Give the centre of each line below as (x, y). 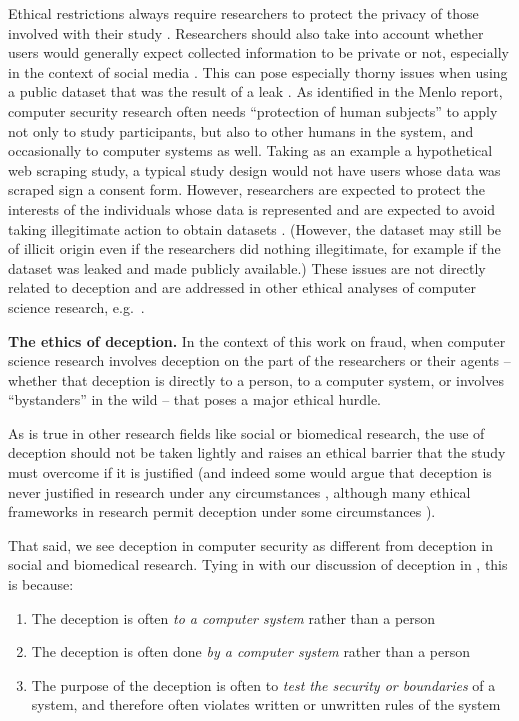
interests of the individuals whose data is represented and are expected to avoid (252, 208)
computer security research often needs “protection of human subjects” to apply (253, 110)
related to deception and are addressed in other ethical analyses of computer (242, 287)
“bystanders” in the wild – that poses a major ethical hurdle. (194, 399)
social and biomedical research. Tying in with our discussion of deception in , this (258, 564)
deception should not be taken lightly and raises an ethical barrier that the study (257, 452)
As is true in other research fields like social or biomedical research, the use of (246, 432)
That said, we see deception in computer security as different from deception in (250, 544)
